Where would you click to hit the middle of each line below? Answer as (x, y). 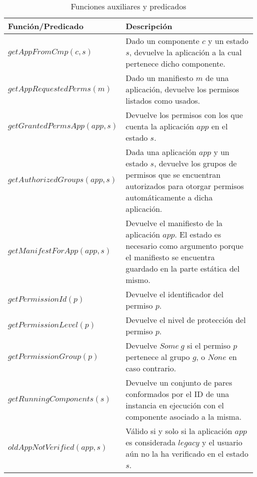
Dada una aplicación (161, 152)
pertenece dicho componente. (176, 63)
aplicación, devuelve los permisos (182, 89)
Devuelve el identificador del (175, 294)
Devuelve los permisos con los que (184, 115)
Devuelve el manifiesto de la (174, 223)
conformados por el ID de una (177, 394)
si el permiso (209, 345)
